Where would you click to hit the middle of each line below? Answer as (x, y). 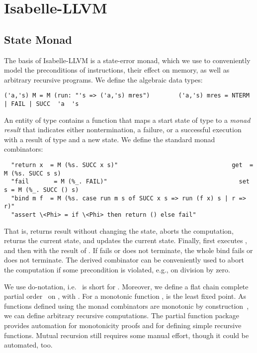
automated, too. (28, 345)
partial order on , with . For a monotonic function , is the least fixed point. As (125, 296)
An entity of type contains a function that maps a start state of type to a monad (127, 120)
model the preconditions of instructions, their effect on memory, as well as (117, 70)
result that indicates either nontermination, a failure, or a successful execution (123, 130)
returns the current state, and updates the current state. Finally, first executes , (126, 240)
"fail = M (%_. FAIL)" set (130, 182)
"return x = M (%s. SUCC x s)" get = (132, 165)
